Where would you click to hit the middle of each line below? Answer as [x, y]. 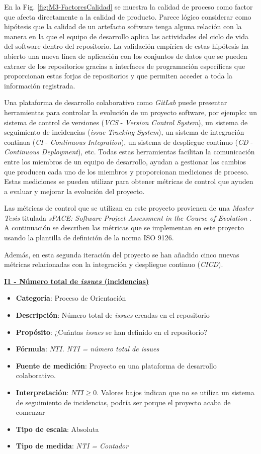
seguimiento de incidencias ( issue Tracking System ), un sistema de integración [124, 132]
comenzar [30, 412]
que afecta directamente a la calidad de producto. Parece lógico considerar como [128, 16]
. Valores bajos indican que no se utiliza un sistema [176, 392]
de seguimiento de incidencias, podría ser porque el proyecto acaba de [123, 402]
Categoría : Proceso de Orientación [71, 298]
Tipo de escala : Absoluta [57, 429]
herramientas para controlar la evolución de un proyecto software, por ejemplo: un [130, 112]
